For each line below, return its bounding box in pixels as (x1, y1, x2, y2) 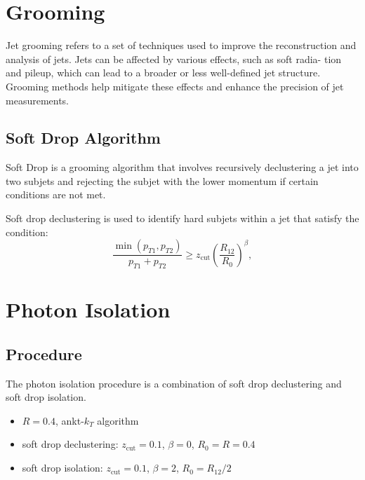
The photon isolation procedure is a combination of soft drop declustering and (6, 376, 342, 390)
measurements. (6, 92, 69, 107)
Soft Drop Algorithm (6, 127, 161, 149)
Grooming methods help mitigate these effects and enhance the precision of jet (6, 78, 344, 93)
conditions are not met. (6, 187, 106, 202)
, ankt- (55, 413, 84, 427)
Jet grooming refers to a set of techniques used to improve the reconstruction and (6, 38, 357, 53)
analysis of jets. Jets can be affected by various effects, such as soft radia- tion (6, 51, 342, 66)
